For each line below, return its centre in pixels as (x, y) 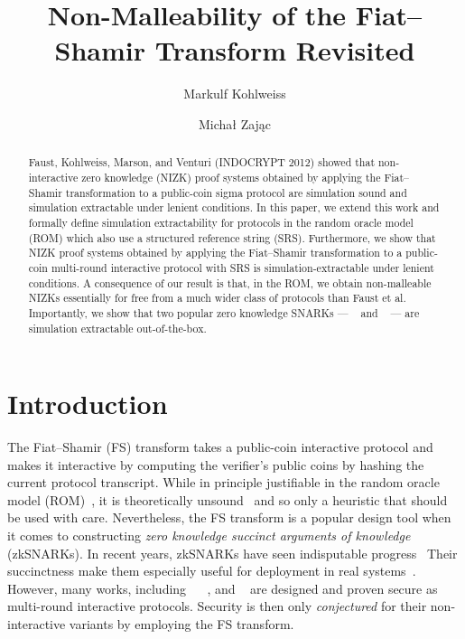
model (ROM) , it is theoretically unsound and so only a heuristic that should (228, 499)
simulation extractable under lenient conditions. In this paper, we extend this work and (234, 207)
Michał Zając (235, 123)
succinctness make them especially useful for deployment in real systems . (212, 571)
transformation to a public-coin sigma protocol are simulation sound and (236, 192)
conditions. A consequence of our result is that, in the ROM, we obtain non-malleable (230, 282)
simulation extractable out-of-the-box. (117, 328)
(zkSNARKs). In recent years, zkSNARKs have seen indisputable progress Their (232, 553)
